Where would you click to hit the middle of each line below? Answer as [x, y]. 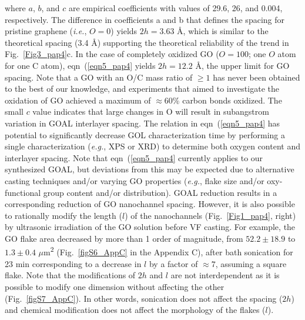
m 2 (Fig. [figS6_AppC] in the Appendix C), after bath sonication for [168, 251]
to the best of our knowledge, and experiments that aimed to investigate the [142, 89]
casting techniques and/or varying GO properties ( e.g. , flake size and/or [135, 180]
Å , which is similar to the [223, 31]
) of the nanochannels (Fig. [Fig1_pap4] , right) [210, 215]
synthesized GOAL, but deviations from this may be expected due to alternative [150, 169]
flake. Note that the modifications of [70, 275]
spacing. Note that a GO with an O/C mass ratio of [99, 77]
